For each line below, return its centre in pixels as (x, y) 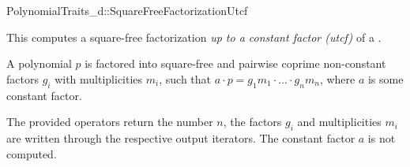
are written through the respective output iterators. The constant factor (181, 137)
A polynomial (39, 63)
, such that (185, 78)
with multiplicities (99, 78)
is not (382, 137)
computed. (32, 153)
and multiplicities (339, 122)
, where (337, 78)
